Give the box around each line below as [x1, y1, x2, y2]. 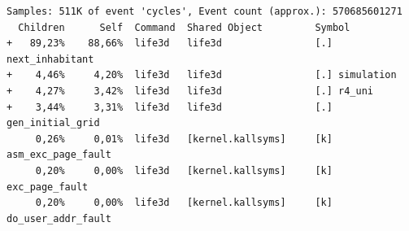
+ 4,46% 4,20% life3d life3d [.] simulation [7, 69, 397, 81]
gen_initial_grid [7, 117, 100, 129]
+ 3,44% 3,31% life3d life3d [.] [7, 101, 333, 113]
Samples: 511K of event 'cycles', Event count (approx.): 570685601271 [7, 6, 402, 17]
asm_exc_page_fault [7, 149, 111, 161]
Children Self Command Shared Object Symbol [18, 21, 350, 33]
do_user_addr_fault [7, 212, 111, 224]
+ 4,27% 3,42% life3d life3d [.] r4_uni [7, 85, 374, 97]
